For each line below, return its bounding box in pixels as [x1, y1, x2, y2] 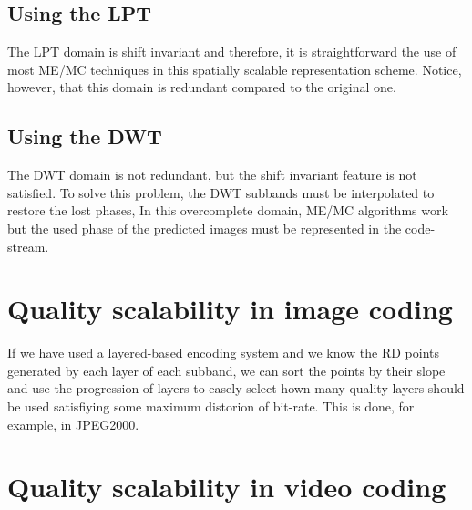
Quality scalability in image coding [7, 290, 453, 328]
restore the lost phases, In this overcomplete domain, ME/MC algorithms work [7, 201, 448, 220]
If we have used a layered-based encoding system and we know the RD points [7, 343, 440, 362]
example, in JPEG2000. [7, 414, 139, 433]
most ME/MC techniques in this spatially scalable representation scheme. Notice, [7, 59, 462, 78]
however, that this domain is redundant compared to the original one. [7, 78, 396, 97]
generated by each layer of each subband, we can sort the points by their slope [7, 360, 446, 380]
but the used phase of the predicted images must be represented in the [7, 218, 402, 237]
